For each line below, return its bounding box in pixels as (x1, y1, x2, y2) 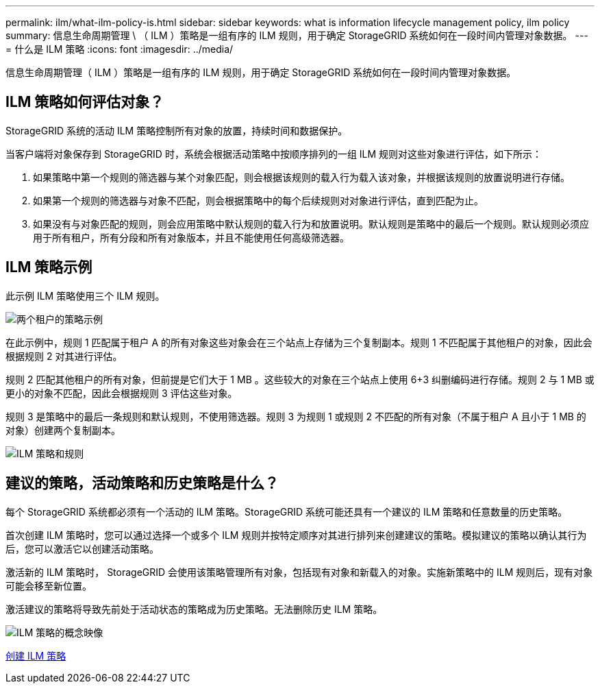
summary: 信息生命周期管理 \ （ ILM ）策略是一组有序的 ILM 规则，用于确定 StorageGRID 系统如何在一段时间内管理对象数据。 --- (5, 29, 588, 41)
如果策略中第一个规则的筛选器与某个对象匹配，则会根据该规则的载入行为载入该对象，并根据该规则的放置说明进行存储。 (33, 171, 570, 183)
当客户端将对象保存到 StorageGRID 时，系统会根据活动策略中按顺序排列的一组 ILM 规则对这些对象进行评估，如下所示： (5, 147, 542, 160)
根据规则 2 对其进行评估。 (5, 350, 123, 362)
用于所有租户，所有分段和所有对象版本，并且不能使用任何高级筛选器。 (33, 231, 349, 243)
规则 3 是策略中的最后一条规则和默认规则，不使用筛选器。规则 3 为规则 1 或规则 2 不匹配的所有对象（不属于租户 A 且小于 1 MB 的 (5, 410, 586, 422)
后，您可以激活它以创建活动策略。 (5, 542, 159, 555)
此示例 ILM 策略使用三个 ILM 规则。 (5, 289, 165, 302)
